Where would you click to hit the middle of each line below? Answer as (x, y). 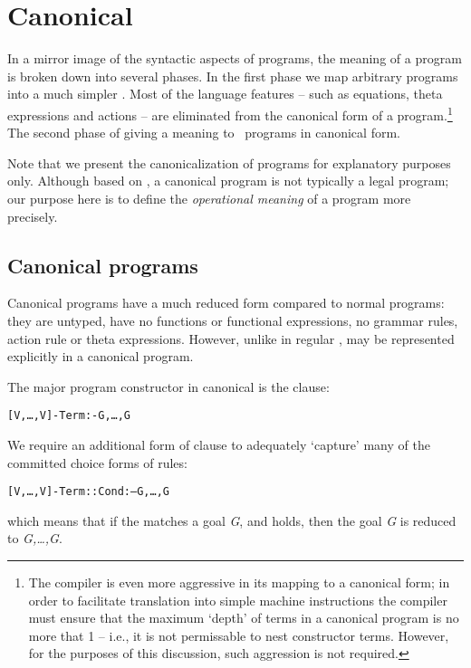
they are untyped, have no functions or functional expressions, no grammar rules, (233, 320)
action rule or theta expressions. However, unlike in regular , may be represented (231, 338)
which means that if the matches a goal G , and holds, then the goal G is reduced (232, 520)
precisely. (33, 216)
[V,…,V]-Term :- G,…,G (69, 416)
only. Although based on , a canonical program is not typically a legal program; (228, 181)
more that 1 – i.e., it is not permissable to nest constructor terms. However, (239, 635)
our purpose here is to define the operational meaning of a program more (209, 198)
